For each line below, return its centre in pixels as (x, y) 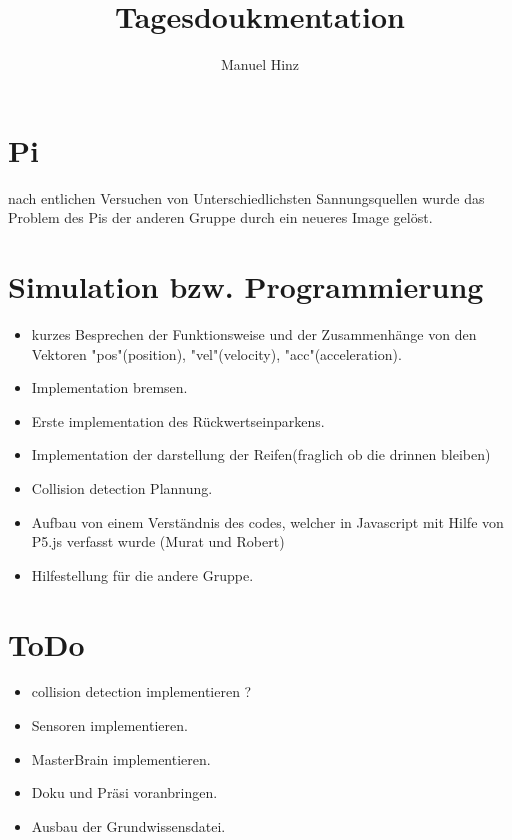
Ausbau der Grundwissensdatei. (128, 825)
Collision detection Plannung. (122, 487)
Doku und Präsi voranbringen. (124, 792)
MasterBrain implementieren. (121, 758)
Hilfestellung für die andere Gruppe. (142, 574)
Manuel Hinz (260, 64)
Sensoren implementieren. (109, 725)
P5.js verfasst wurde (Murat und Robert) (158, 541)
